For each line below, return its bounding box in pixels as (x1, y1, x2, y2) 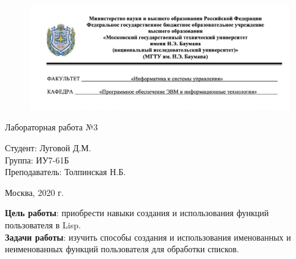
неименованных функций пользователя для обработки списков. (5, 242, 240, 255)
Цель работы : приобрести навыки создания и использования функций (5, 206, 269, 219)
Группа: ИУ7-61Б (5, 153, 69, 166)
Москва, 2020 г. (5, 186, 64, 198)
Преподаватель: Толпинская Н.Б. (5, 165, 126, 178)
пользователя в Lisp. (5, 218, 81, 231)
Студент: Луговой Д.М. (5, 141, 91, 154)
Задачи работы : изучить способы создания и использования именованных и (5, 230, 291, 243)
